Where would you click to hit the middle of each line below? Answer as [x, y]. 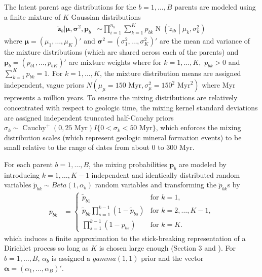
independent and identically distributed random [166, 174]
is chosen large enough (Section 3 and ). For [167, 248]
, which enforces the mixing [198, 127]
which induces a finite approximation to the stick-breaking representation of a [125, 238]
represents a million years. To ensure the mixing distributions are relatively [121, 97]
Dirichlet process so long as [46, 248]
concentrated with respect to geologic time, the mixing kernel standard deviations [131, 108]
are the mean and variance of [205, 41]
